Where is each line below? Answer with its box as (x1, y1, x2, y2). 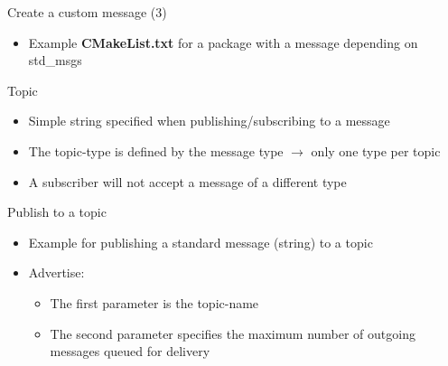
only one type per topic (311, 141, 441, 160)
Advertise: (28, 263, 85, 282)
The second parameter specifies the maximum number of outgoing (50, 324, 415, 343)
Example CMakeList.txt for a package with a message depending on (28, 33, 418, 52)
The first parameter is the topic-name (50, 293, 259, 312)
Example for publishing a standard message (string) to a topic (28, 232, 373, 251)
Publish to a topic (7, 202, 107, 221)
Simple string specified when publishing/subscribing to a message (28, 111, 390, 130)
